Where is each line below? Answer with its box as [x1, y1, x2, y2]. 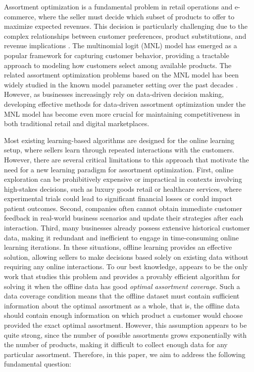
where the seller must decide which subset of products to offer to [38, 11, 235, 21]
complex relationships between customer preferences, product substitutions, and [4, 30, 247, 41]
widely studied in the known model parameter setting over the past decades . [4, 79, 238, 89]
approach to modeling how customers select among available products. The [4, 60, 232, 70]
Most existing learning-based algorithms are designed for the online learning [4, 135, 235, 145]
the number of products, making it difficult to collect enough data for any [4, 339, 228, 350]
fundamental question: [4, 359, 71, 369]
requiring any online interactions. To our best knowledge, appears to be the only [4, 261, 248, 272]
